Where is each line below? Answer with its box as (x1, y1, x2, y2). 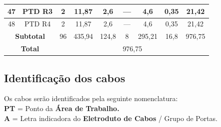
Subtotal (15, 31, 45, 41)
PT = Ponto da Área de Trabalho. (4, 103, 119, 113)
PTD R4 (24, 18, 51, 29)
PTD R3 (22, 5, 53, 16)
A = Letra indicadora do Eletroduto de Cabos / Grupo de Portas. (4, 113, 217, 123)
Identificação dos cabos (4, 70, 125, 85)
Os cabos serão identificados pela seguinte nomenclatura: (4, 93, 178, 104)
